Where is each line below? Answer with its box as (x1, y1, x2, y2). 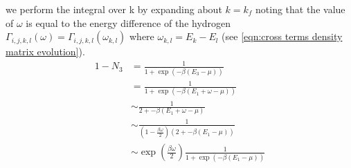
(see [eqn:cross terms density (222, 29, 343, 44)
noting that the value (255, 2, 345, 16)
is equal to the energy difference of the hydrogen (26, 15, 231, 30)
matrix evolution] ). (6, 44, 85, 59)
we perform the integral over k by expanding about (6, 2, 222, 16)
